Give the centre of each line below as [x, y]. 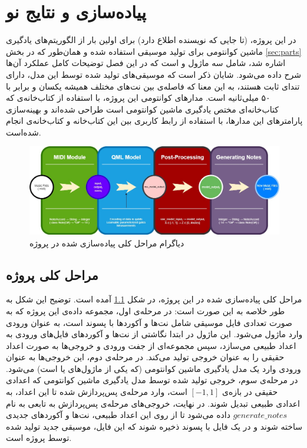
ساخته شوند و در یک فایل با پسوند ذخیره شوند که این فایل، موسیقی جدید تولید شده [154, 426]
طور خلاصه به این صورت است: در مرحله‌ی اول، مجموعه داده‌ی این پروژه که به [146, 310]
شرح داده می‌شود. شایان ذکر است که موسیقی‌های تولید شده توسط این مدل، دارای [153, 74]
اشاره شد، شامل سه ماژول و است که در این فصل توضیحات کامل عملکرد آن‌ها [146, 63]
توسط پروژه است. [39, 438]
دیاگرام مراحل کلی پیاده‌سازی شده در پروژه [107, 243]
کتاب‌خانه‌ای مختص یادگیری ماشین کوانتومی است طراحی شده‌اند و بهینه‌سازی [142, 109]
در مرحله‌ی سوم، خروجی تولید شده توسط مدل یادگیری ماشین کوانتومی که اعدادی [152, 380]
